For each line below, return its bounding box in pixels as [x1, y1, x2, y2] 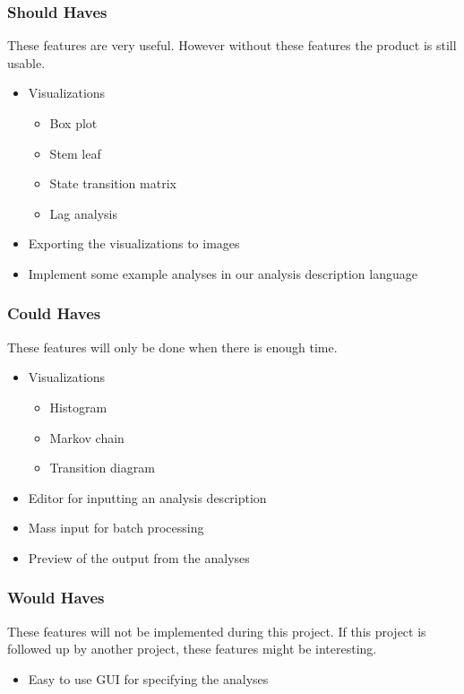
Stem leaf [49, 143, 101, 162]
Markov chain [49, 428, 125, 447]
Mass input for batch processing [28, 518, 204, 537]
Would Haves [7, 586, 105, 609]
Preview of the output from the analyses [28, 548, 250, 567]
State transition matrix [49, 174, 176, 193]
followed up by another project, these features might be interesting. [7, 639, 377, 658]
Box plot [49, 114, 98, 132]
